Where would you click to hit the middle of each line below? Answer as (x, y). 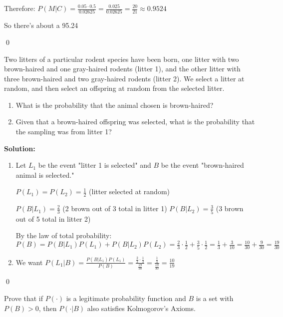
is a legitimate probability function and (126, 298)
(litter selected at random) (130, 191)
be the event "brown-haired (202, 165)
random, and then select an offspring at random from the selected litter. (114, 88)
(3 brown (230, 208)
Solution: (20, 148)
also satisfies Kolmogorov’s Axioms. (141, 308)
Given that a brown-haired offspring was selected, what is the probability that (135, 122)
